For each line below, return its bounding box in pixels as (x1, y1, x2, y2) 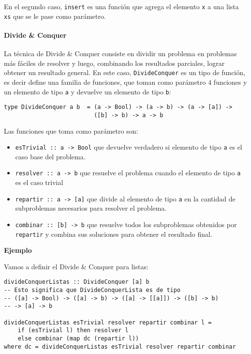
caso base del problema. (15, 151, 86, 161)
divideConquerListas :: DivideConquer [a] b (4, 278, 149, 286)
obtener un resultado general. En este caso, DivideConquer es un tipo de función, (4, 67, 245, 77)
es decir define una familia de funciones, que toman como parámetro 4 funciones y (4, 77, 247, 87)
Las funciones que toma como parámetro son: (4, 125, 138, 136)
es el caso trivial (15, 177, 63, 187)
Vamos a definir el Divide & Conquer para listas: (4, 261, 148, 271)
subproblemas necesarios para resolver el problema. (15, 203, 167, 213)
